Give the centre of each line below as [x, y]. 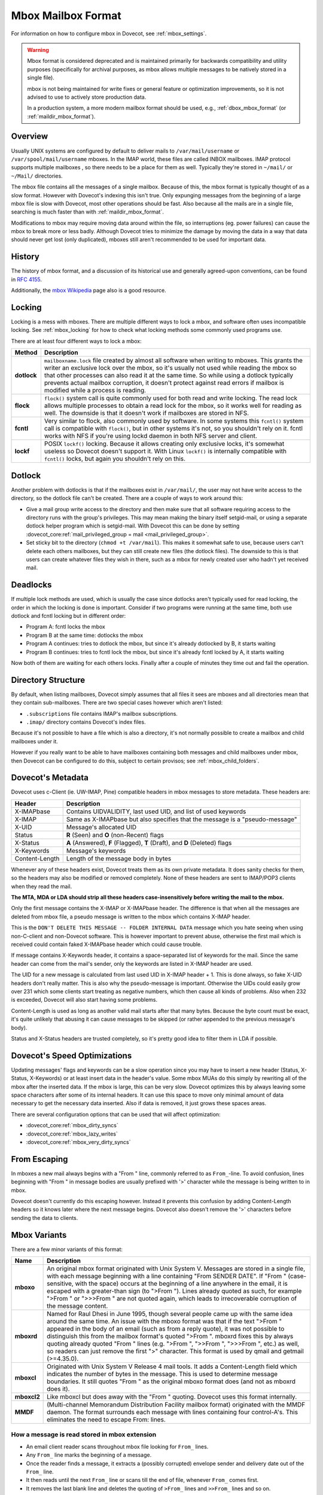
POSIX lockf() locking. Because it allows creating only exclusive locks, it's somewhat [164, 444]
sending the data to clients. [45, 1218]
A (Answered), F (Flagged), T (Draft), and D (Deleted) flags [149, 843]
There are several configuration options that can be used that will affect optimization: [116, 1114]
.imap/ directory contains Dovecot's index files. [86, 722]
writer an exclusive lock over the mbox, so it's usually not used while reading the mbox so [170, 368]
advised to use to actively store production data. [87, 97]
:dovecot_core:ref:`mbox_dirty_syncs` [72, 1125]
